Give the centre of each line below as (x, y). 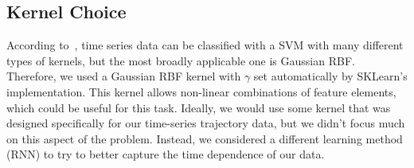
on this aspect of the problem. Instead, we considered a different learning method (205, 138)
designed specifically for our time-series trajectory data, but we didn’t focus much (206, 123)
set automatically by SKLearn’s (330, 76)
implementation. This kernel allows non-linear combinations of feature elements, (201, 91)
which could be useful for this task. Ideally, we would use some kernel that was (199, 107)
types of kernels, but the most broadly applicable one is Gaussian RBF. (181, 60)
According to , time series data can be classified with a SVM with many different (205, 45)
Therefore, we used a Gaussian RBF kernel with (124, 76)
